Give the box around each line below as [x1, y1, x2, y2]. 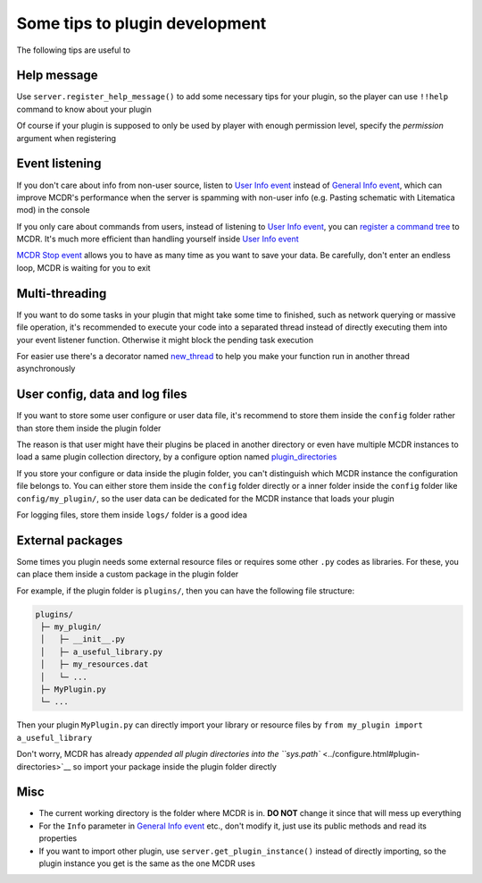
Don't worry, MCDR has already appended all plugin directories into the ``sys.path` [16, 749, 321, 760]
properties [38, 833, 78, 844]
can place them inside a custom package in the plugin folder [16, 568, 239, 580]
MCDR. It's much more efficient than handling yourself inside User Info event [16, 233, 299, 245]
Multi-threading [16, 286, 107, 301]
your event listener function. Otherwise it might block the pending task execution [16, 334, 314, 345]
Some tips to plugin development [16, 13, 267, 33]
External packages [16, 533, 123, 548]
